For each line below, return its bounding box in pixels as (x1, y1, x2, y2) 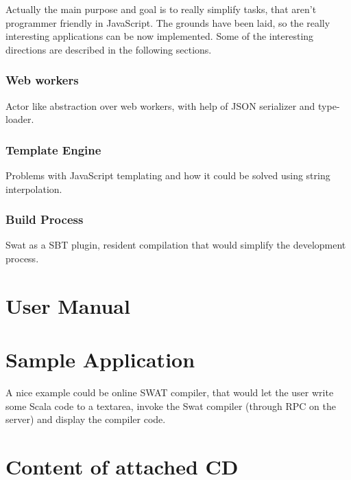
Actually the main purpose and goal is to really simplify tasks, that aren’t (5, 2, 317, 16)
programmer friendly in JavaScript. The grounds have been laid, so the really (5, 15, 330, 30)
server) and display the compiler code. (5, 412, 166, 426)
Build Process (5, 211, 84, 228)
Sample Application (5, 345, 195, 374)
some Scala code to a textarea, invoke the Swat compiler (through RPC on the (5, 398, 336, 413)
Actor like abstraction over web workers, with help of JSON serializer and (5, 98, 315, 113)
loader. (5, 112, 34, 126)
